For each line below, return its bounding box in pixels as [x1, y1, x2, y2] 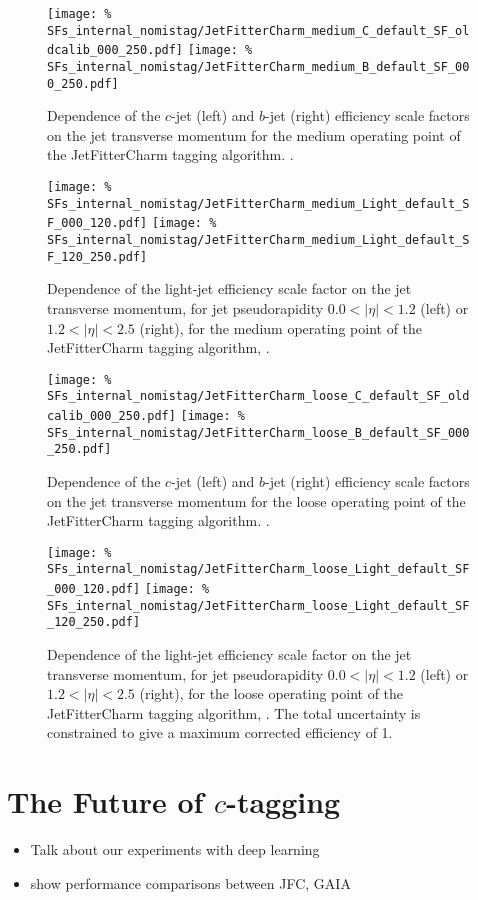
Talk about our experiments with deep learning [30, 839, 320, 860]
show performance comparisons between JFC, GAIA [30, 872, 351, 893]
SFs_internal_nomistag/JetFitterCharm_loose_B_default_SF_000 [47, 425, 470, 440]
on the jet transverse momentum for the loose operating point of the [47, 490, 466, 511]
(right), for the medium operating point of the [139, 317, 423, 338]
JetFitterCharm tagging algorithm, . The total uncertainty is [47, 702, 421, 723]
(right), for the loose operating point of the [139, 683, 404, 704]
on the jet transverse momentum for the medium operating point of [47, 124, 461, 145]
